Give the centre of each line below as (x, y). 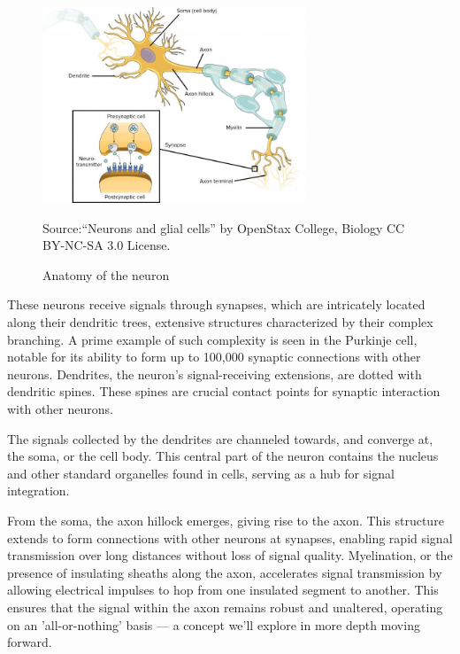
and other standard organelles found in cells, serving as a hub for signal (201, 473)
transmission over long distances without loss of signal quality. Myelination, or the (230, 555)
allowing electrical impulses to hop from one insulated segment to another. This (223, 590)
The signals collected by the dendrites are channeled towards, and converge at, (220, 438)
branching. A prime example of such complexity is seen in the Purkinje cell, (212, 339)
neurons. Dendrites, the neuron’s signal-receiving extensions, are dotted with (215, 374)
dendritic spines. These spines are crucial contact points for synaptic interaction (224, 391)
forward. (30, 642)
